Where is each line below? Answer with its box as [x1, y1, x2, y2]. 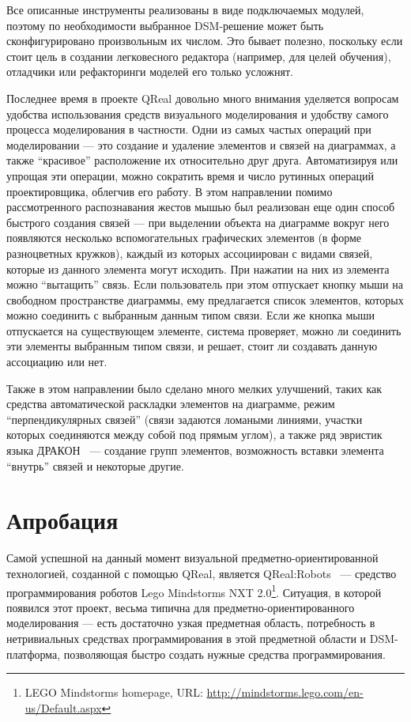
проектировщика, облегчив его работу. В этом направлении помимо [6, 183, 333, 199]
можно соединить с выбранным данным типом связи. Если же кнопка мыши [6, 307, 375, 323]
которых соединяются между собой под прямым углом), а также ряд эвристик [6, 426, 383, 443]
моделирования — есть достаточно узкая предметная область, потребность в [6, 614, 375, 631]
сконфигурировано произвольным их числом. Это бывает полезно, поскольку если [6, 32, 403, 49]
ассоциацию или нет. [6, 353, 107, 370]
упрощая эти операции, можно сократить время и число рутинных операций [6, 167, 375, 183]
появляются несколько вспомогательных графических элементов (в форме [6, 229, 362, 246]
